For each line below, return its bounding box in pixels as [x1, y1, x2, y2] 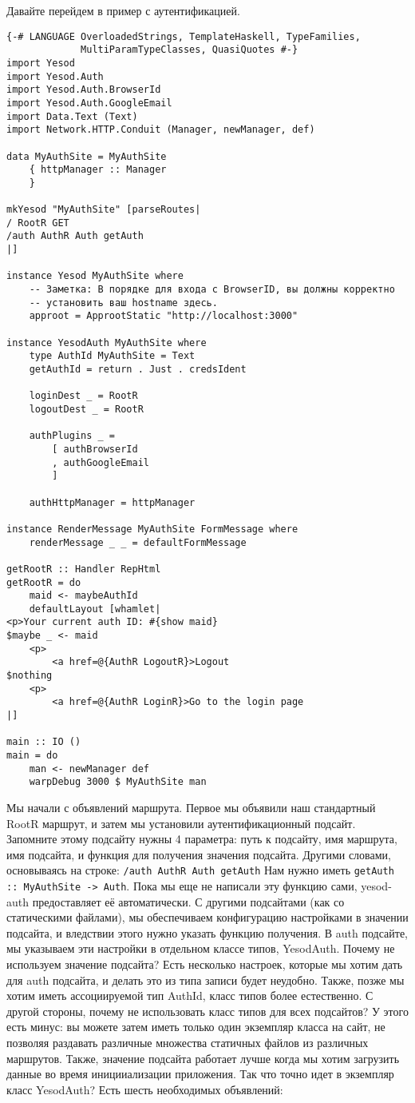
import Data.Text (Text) [6, 110, 138, 122]
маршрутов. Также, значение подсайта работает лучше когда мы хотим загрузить [6, 1049, 400, 1066]
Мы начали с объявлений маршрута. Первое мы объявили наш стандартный [6, 799, 376, 815]
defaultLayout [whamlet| [29, 603, 161, 615]
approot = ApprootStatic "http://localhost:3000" [29, 310, 298, 322]
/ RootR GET [6, 217, 69, 229]
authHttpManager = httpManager [29, 496, 196, 508]
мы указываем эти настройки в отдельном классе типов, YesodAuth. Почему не [6, 940, 395, 957]
